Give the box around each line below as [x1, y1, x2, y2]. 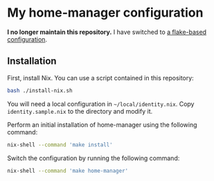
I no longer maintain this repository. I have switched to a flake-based [7, 28, 206, 36]
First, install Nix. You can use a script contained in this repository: [7, 74, 194, 82]
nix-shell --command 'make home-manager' [7, 167, 129, 174]
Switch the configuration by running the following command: [7, 154, 180, 162]
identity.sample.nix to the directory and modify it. [7, 107, 153, 115]
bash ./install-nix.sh [7, 87, 73, 94]
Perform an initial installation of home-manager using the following [7, 120, 197, 129]
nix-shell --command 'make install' [7, 141, 113, 148]
